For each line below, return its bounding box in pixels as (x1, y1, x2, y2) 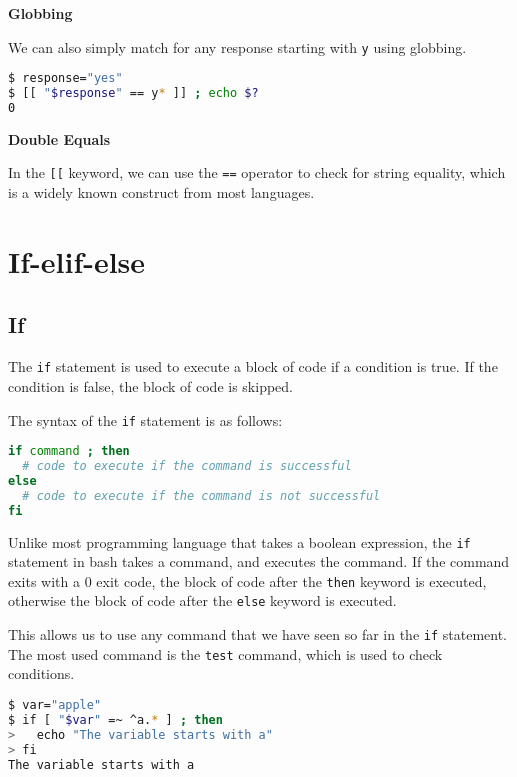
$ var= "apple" (8, 698, 102, 713)
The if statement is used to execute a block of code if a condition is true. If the (8, 356, 498, 377)
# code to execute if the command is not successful (22, 488, 381, 503)
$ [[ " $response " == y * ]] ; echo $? (8, 86, 259, 101)
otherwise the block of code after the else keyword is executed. (8, 590, 397, 611)
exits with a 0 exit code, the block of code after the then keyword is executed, (8, 570, 487, 591)
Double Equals (8, 128, 111, 149)
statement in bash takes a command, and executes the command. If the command (8, 551, 510, 572)
